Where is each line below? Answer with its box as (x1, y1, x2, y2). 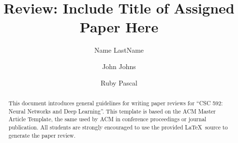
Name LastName (94, 45, 144, 55)
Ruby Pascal (101, 77, 137, 87)
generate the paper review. (8, 131, 75, 139)
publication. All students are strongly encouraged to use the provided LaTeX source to (8, 123, 228, 131)
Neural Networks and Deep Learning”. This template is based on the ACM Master (8, 107, 216, 115)
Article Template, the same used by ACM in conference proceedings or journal (8, 115, 207, 123)
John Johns (102, 61, 136, 71)
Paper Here (79, 17, 159, 37)
